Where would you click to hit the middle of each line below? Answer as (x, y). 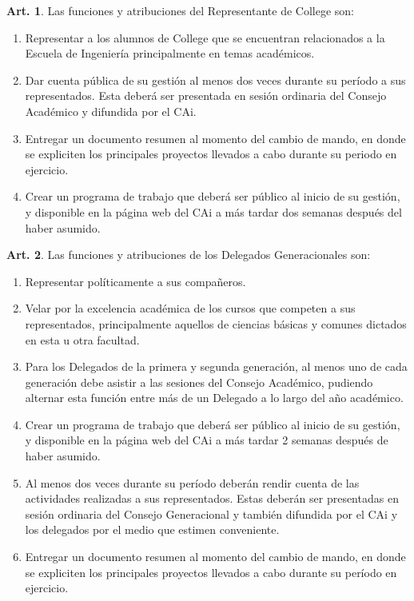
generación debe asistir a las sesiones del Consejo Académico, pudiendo (199, 382)
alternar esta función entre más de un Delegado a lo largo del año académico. (214, 398)
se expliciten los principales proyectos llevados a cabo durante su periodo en (211, 154)
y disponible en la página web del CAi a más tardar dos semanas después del (213, 211)
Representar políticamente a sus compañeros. (135, 281)
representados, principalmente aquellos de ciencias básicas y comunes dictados (216, 323)
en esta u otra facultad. (82, 339)
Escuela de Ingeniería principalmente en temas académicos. (170, 53)
